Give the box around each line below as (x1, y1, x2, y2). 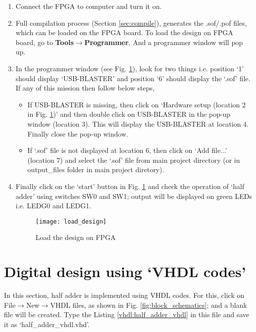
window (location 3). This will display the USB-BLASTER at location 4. (27, 118, 249, 129)
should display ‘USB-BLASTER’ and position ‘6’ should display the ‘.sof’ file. (15, 73, 251, 83)
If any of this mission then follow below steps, (15, 83, 154, 93)
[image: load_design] (35, 218, 106, 225)
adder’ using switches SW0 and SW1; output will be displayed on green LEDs (15, 190, 252, 201)
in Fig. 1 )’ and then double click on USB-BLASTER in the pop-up (27, 109, 231, 119)
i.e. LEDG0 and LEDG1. (15, 200, 92, 211)
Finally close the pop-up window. (27, 128, 128, 139)
